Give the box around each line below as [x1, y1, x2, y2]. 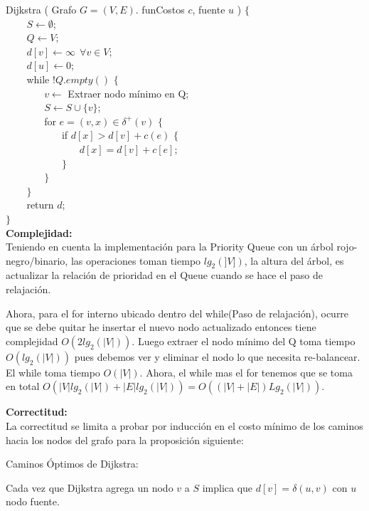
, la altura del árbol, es [244, 253, 344, 268]
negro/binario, [6, 253, 68, 268]
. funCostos [135, 2, 185, 16]
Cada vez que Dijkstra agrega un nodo [6, 480, 173, 495]
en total [6, 379, 40, 394]
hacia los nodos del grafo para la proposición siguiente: [6, 432, 244, 447]
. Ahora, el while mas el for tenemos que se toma [139, 364, 353, 379]
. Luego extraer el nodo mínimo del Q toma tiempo [132, 333, 355, 348]
